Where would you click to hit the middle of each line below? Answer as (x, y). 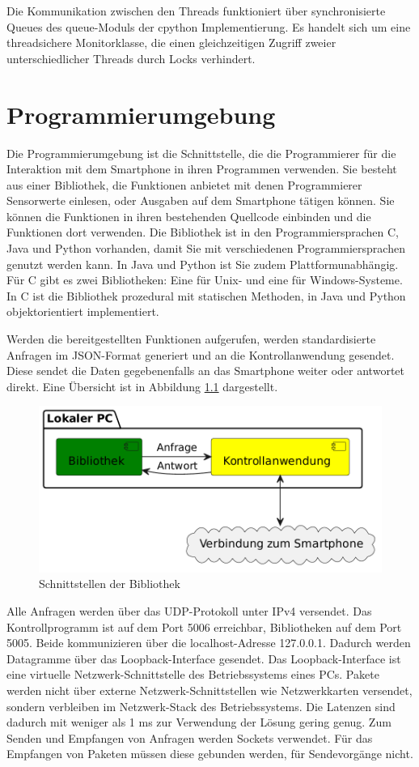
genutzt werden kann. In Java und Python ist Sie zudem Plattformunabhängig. (203, 264)
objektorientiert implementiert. (83, 311)
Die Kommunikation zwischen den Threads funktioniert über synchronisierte (196, 11)
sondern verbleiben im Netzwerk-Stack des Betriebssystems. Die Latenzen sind (201, 706)
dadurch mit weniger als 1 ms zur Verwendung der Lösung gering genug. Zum (199, 722)
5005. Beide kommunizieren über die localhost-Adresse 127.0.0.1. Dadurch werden (209, 643)
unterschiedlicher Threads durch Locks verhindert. (131, 58)
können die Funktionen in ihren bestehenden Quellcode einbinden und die (189, 216)
